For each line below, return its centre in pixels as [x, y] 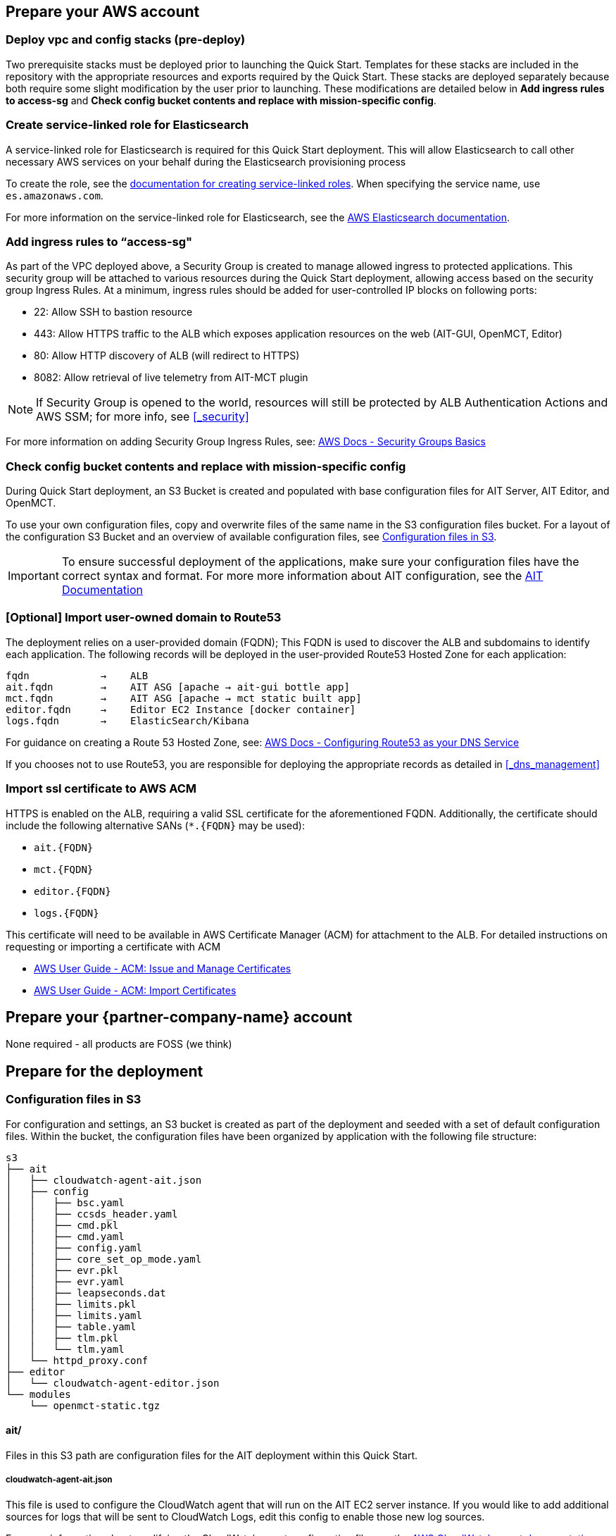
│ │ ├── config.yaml [74, 1247]
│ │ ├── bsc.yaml [65, 1202]
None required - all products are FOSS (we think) [119, 1044]
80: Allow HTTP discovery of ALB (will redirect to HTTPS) [167, 356]
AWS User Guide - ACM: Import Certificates [135, 990]
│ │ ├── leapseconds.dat [86, 1293]
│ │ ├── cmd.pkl [62, 1225]
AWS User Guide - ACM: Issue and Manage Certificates [163, 968]
